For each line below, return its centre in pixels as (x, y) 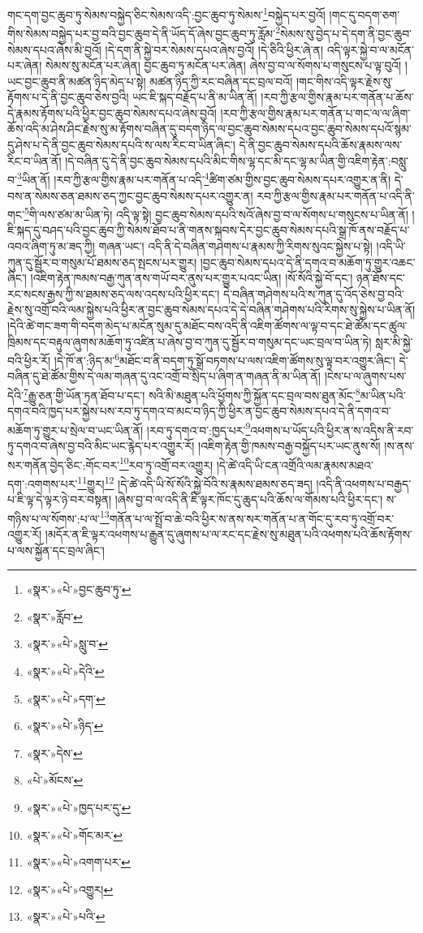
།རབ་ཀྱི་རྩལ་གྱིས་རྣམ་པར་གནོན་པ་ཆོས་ (337, 97)
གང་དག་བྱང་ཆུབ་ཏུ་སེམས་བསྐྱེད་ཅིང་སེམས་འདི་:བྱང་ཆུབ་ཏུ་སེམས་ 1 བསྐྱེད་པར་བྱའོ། (166, 13)
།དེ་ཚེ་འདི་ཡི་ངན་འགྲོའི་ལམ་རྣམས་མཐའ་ (295, 464)
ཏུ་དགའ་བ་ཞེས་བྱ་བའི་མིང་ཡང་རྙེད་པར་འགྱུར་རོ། (101, 446)
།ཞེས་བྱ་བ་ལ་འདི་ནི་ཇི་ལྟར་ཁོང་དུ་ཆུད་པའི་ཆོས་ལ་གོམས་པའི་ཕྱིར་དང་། (249, 499)
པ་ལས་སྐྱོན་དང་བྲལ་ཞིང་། (56, 550)
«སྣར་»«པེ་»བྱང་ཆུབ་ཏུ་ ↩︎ (79, 589)
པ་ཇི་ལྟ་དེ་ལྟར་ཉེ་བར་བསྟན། (60, 499)
